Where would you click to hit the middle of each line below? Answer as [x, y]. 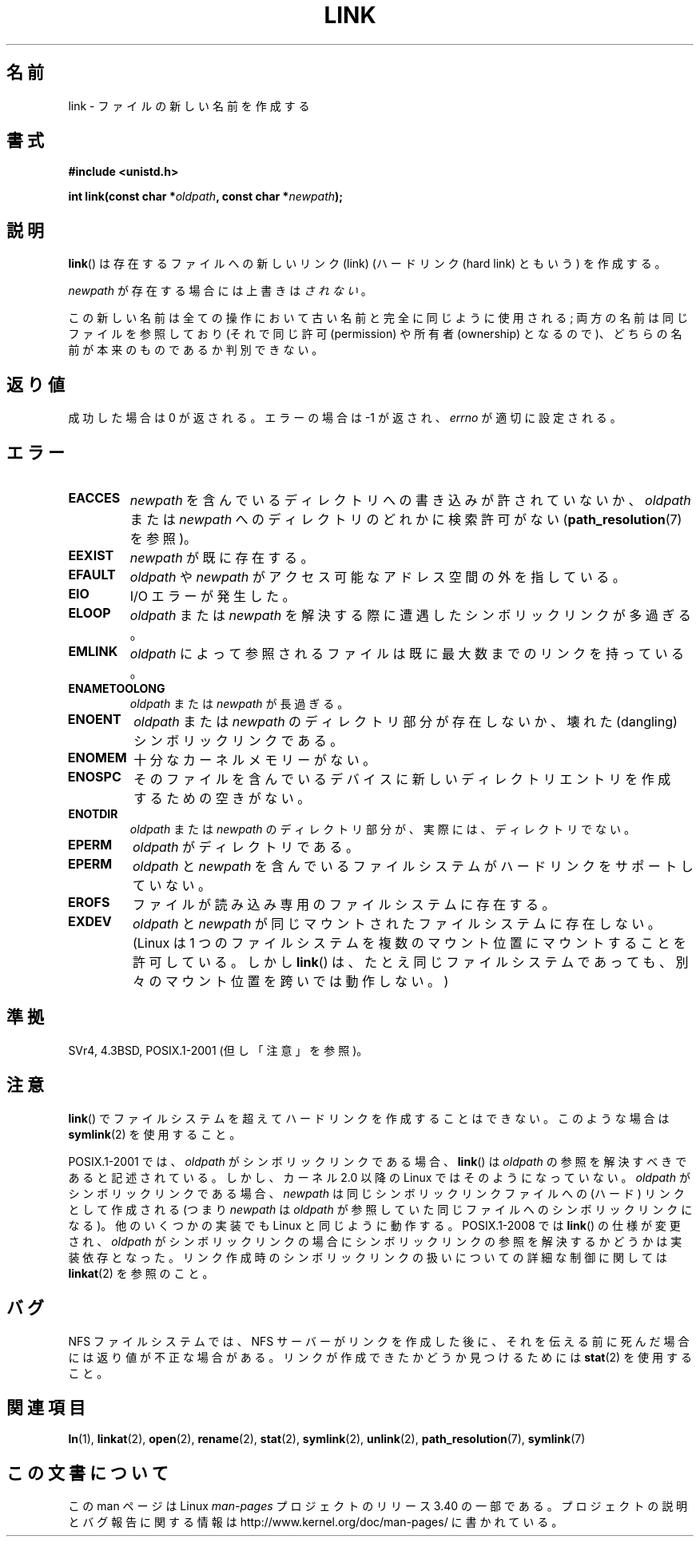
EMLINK [93, 651]
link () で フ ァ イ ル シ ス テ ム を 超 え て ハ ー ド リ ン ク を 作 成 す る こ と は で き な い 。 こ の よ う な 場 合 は [369, 1118]
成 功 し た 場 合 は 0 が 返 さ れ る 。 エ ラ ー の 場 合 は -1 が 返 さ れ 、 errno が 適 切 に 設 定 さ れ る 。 [345, 418]
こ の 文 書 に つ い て [87, 1473]
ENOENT [94, 719]
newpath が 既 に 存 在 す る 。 [222, 557]
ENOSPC [94, 776]
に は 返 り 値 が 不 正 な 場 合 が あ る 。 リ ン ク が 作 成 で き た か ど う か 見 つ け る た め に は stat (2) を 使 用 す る [380, 1357]
